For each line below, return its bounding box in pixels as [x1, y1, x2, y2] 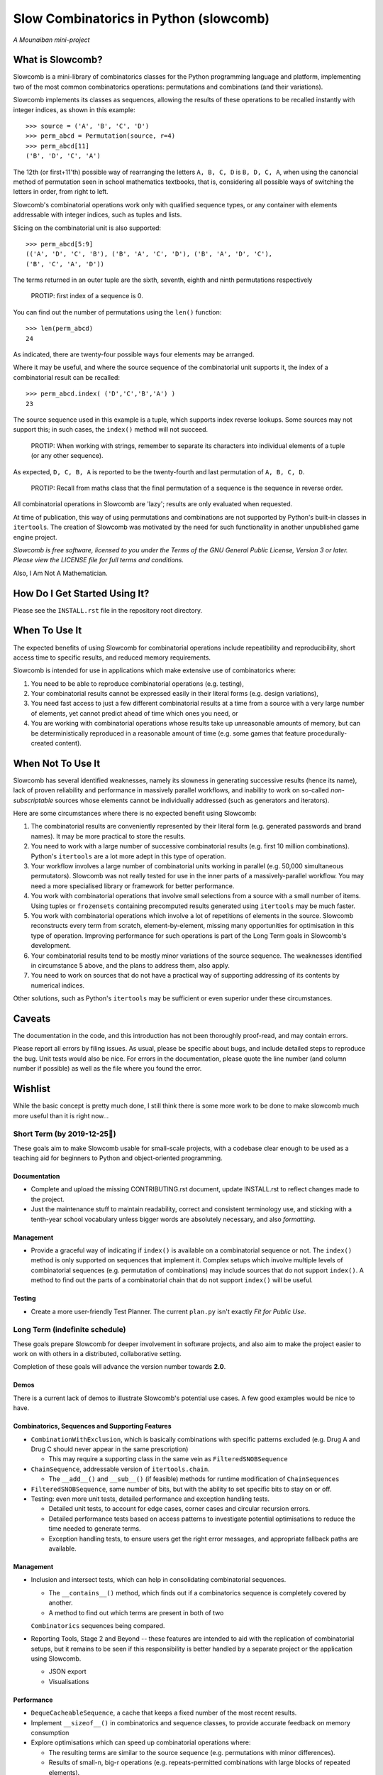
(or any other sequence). [30, 452, 104, 460]
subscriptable [13, 796, 54, 804]
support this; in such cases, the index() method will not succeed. [13, 425, 209, 434]
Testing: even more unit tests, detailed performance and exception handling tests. [30, 1495, 270, 1503]
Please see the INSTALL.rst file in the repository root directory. [13, 606, 203, 614]
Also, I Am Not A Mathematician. [13, 569, 108, 577]
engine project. [13, 532, 57, 541]
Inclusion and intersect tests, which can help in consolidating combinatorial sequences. [30, 1575, 287, 1584]
